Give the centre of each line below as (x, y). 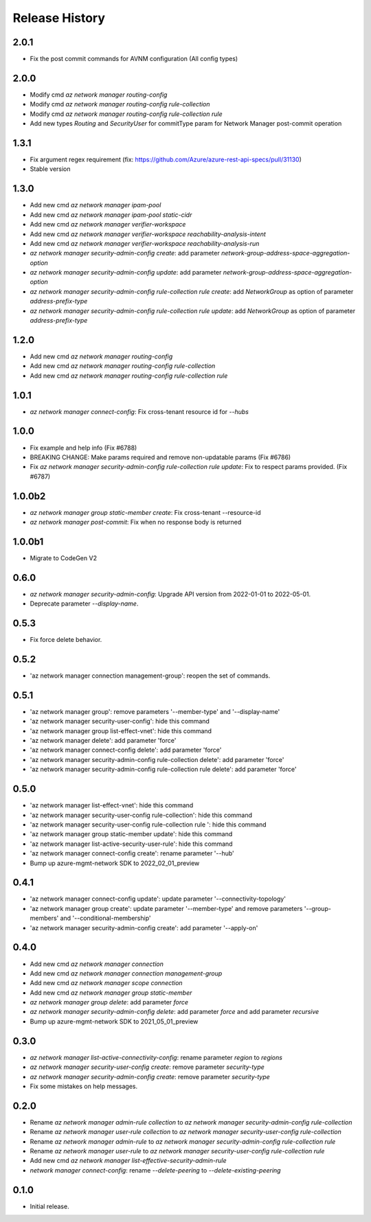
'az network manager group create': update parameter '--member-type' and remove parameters (166, 908)
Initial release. (49, 1206)
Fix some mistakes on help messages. (83, 1086)
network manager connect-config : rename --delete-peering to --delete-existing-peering (155, 1170)
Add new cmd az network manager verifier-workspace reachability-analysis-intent (148, 234)
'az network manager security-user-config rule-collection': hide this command (141, 815)
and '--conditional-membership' (105, 918)
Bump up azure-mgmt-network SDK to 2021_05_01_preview (114, 1021)
